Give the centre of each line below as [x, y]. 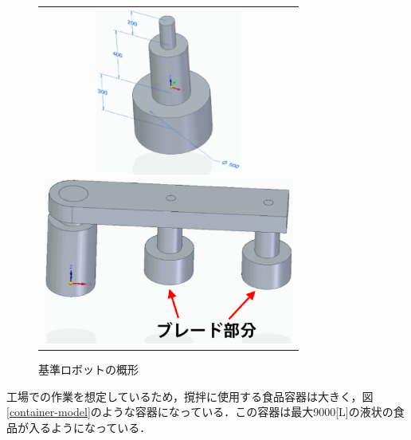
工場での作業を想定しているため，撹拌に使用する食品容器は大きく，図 [190, 396]
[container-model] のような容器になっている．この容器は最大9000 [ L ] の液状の [200, 412]
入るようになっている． [90, 427]
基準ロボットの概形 [88, 369]
